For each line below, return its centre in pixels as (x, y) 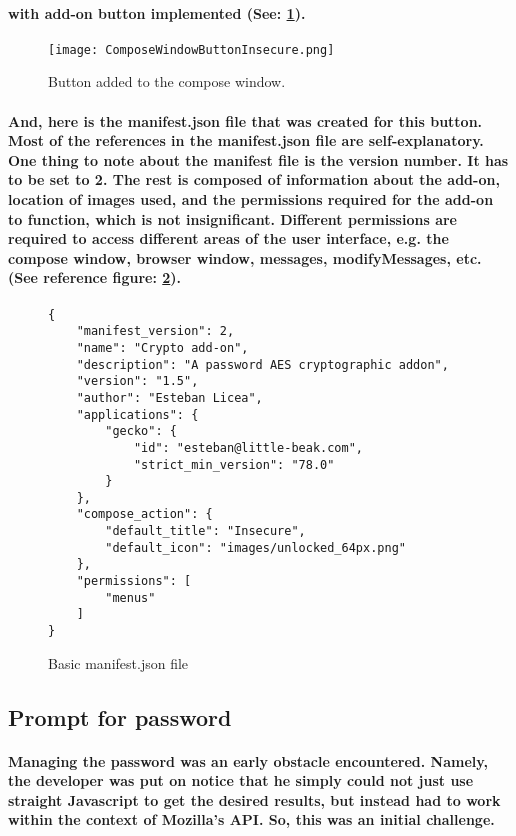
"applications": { (137, 414)
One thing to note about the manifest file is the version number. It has (258, 159)
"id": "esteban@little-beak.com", (248, 447)
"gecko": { (141, 431)
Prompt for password (120, 716)
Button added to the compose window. (167, 81)
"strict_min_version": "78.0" (234, 464)
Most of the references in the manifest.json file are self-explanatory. (246, 140)
